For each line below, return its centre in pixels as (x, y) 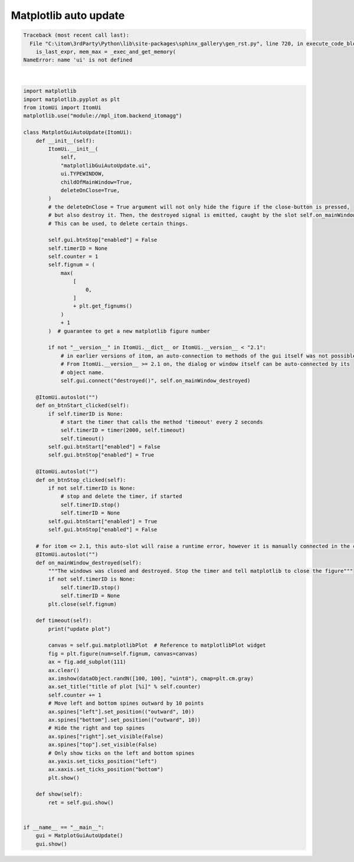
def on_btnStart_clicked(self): (83, 406)
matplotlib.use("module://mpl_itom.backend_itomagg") (103, 116)
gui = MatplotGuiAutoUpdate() (79, 836)
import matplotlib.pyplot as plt (72, 99)
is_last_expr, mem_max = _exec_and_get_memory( (106, 51)
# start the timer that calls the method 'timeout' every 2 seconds (162, 422)
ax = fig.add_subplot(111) (87, 662)
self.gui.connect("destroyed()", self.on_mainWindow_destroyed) (155, 380)
